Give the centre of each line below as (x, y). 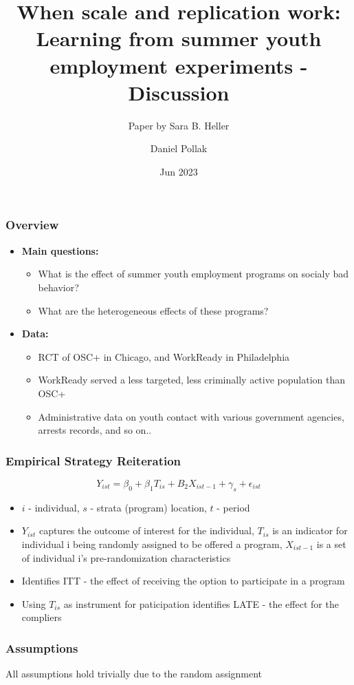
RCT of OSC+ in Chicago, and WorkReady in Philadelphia (164, 356)
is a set (331, 544)
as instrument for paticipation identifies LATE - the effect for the (201, 603)
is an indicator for (310, 530)
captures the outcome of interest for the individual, (146, 530)
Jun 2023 (179, 171)
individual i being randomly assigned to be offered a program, (152, 544)
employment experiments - (179, 65)
